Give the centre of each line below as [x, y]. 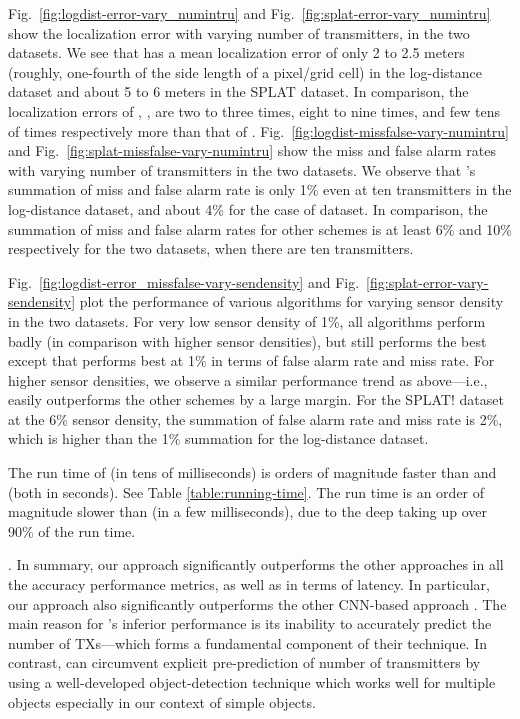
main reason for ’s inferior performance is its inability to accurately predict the [250, 623]
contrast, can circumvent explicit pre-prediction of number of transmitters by [244, 662]
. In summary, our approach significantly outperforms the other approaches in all [256, 564]
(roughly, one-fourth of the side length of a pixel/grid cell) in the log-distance [245, 71]
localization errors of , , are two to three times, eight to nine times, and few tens [254, 110]
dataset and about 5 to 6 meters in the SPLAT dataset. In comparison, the [238, 91]
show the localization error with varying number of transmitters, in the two [239, 32]
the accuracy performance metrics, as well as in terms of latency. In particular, [249, 584]
